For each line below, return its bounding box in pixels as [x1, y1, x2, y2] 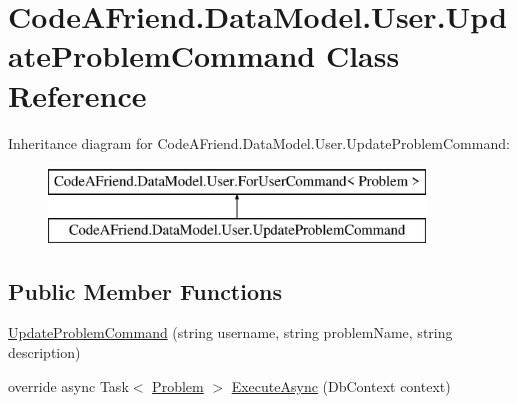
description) [8, 342, 81, 363]
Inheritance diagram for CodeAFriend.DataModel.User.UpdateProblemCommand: [8, 132, 510, 153]
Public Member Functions [8, 275, 282, 306]
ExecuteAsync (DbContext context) [231, 375, 451, 396]
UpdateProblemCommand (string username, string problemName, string [8, 322, 453, 343]
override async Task [8, 375, 129, 396]
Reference [8, 74, 147, 115]
